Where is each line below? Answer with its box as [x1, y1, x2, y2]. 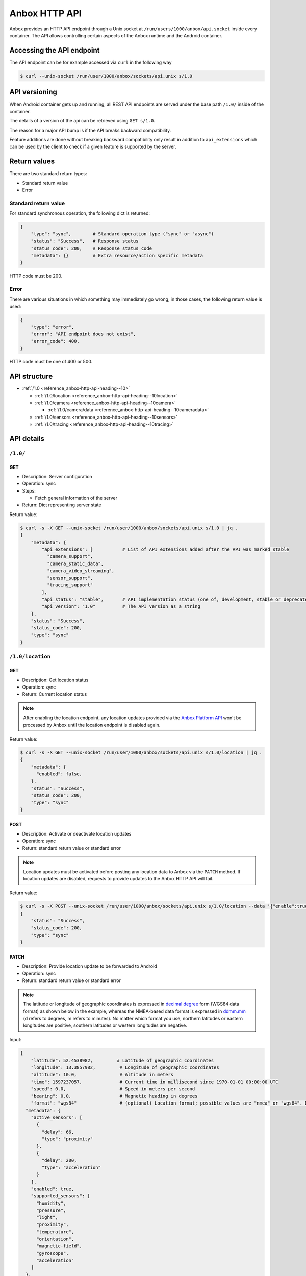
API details [9, 434, 45, 443]
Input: [9, 1037, 22, 1043]
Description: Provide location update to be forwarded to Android [22, 963, 158, 969]
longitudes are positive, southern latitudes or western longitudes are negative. [23, 1022, 187, 1028]
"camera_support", [46, 554, 93, 559]
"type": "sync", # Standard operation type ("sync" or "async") [31, 231, 214, 237]
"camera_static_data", [46, 560, 104, 567]
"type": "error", [31, 324, 74, 330]
